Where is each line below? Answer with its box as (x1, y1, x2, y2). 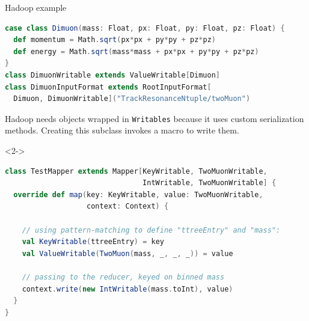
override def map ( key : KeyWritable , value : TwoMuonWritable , (13, 190, 263, 199)
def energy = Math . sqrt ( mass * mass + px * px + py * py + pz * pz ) (13, 47, 259, 56)
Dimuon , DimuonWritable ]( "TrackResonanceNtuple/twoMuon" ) (13, 94, 251, 103)
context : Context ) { (87, 202, 169, 211)
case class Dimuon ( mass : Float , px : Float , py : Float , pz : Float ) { (5, 23, 285, 32)
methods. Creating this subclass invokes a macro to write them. (5, 124, 239, 136)
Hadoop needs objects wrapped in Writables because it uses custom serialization (5, 112, 304, 124)
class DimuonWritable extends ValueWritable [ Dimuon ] (5, 70, 220, 79)
